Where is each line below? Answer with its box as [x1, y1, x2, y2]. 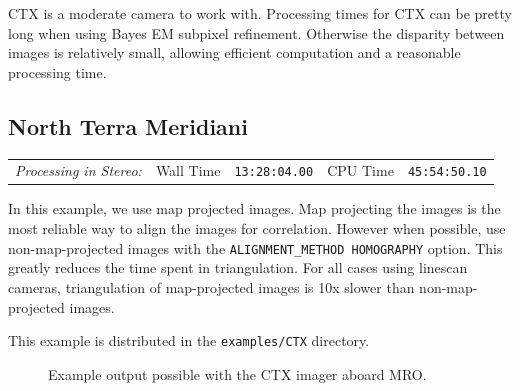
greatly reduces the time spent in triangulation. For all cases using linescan [8, 257, 468, 278]
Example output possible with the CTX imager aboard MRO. [48, 363, 427, 384]
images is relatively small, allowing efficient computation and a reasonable [8, 42, 461, 63]
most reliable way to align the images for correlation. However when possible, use [8, 218, 506, 239]
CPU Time [327, 160, 394, 181]
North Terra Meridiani [8, 110, 248, 141]
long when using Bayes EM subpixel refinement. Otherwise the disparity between [8, 22, 505, 43]
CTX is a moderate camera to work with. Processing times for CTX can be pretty [8, 3, 512, 23]
